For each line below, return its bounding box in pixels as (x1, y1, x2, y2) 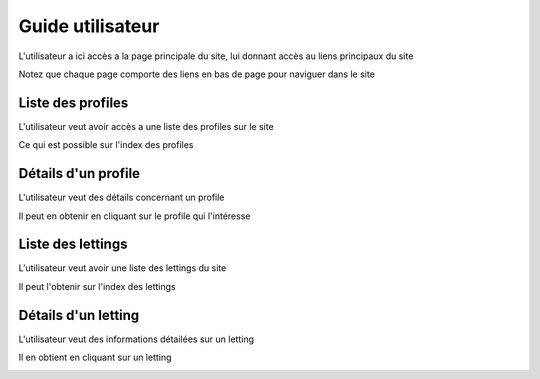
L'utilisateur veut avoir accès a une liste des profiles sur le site (18, 120, 274, 132)
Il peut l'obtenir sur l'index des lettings (18, 280, 176, 292)
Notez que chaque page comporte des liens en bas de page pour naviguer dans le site (18, 68, 375, 80)
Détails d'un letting (18, 306, 140, 324)
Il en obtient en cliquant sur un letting (18, 351, 172, 364)
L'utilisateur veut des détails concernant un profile (18, 191, 225, 204)
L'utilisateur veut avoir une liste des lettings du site (18, 262, 227, 274)
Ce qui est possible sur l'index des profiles (18, 139, 194, 151)
